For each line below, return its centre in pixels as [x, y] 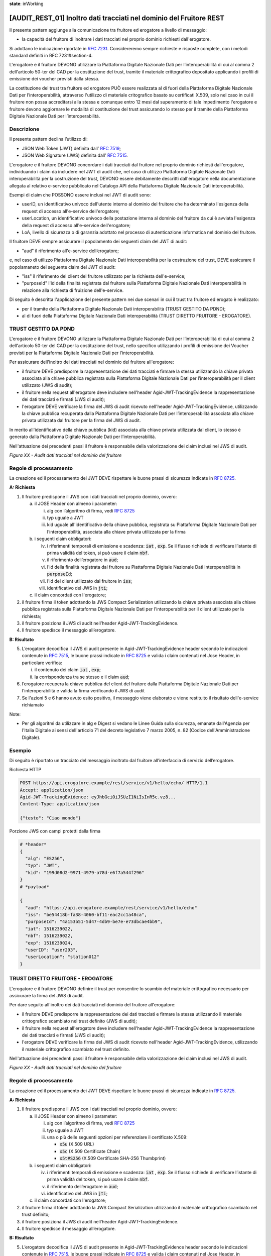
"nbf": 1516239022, [49, 936]
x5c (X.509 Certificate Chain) [90, 1151]
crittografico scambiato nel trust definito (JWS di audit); [80, 1021]
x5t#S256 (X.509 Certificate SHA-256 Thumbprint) [113, 1159]
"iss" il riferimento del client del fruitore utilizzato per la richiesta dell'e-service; [104, 276]
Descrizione [24, 129]
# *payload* [35, 886]
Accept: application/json [52, 790]
